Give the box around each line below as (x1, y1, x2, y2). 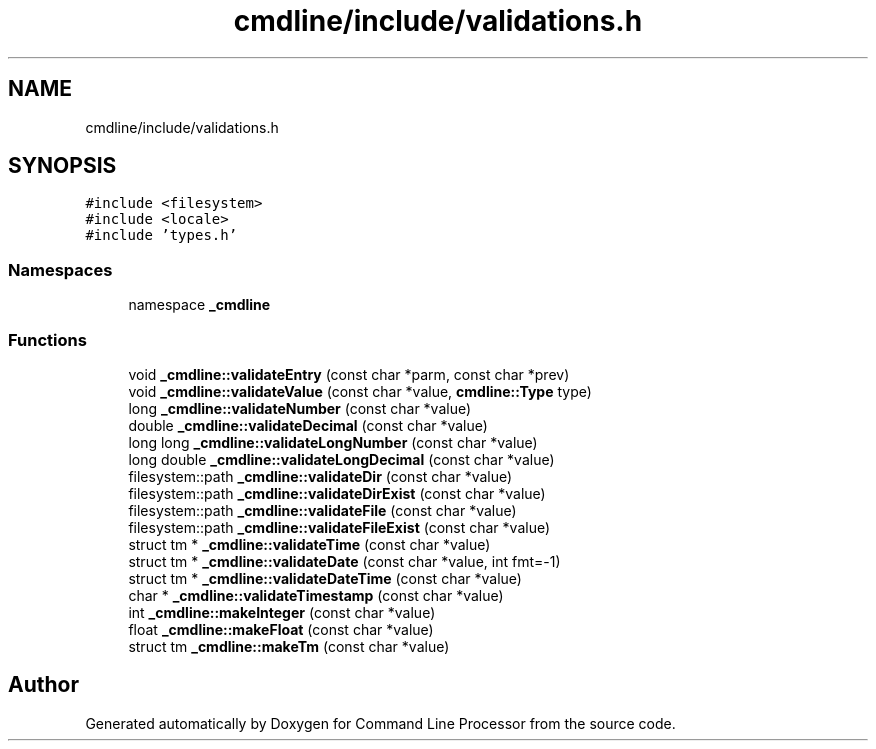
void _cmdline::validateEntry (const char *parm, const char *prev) (128, 365, 570, 383)
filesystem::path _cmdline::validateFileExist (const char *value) (128, 518, 551, 536)
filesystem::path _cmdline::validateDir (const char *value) (128, 467, 513, 485)
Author (8, 672, 79, 698)
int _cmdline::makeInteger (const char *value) (128, 603, 436, 621)
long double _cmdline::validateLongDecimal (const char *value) (128, 450, 555, 468)
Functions (8, 329, 87, 350)
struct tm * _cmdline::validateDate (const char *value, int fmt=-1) (128, 552, 561, 570)
